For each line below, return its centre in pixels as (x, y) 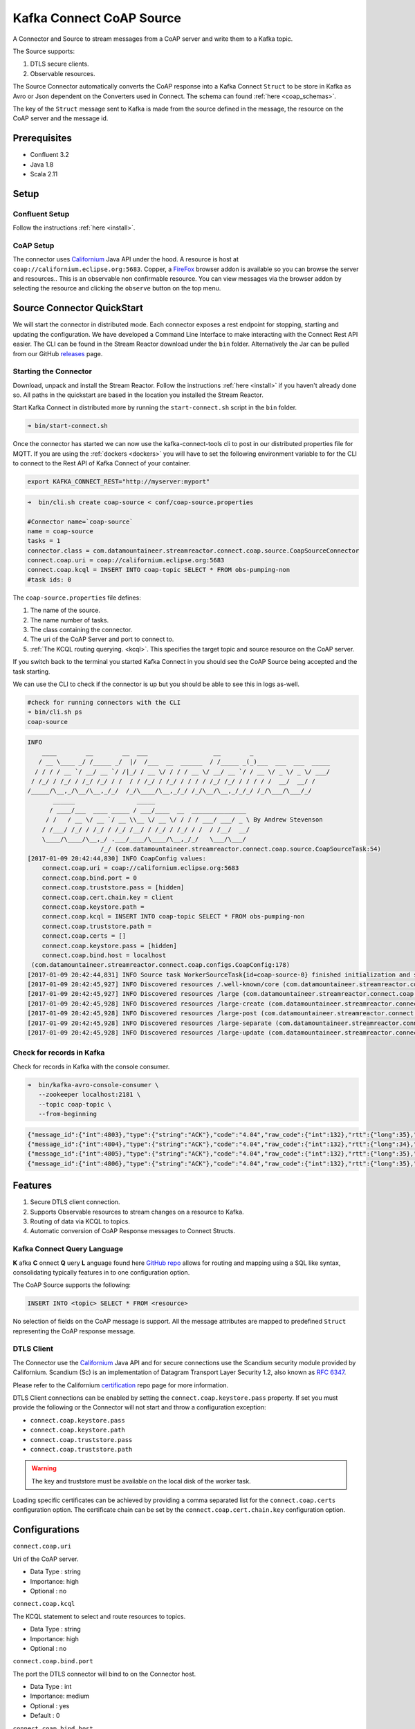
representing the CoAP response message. (74, 1331)
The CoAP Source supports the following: (72, 1285)
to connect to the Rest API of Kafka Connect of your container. (102, 463)
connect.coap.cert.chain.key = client (108, 897)
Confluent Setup (41, 214)
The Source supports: (44, 51)
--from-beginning (67, 1114)
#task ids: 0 (49, 580)
